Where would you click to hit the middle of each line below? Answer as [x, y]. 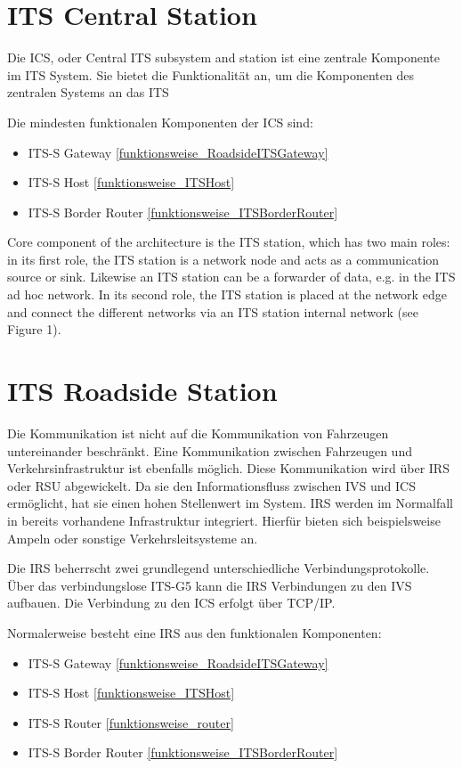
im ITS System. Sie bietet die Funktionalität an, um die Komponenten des [211, 74]
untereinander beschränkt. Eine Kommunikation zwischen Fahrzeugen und [210, 450]
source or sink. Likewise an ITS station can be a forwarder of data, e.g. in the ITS [231, 277]
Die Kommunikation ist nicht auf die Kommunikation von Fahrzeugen [198, 433]
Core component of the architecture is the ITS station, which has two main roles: [229, 242]
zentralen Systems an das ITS [88, 92]
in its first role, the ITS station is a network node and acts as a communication [223, 259]
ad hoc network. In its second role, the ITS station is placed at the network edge [227, 294]
